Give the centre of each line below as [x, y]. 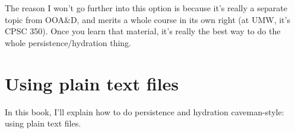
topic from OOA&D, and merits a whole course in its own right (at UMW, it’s [147, 19]
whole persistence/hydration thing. [68, 42]
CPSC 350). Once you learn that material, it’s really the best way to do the [143, 31]
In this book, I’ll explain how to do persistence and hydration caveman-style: [145, 111]
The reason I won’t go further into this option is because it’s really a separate [146, 8]
